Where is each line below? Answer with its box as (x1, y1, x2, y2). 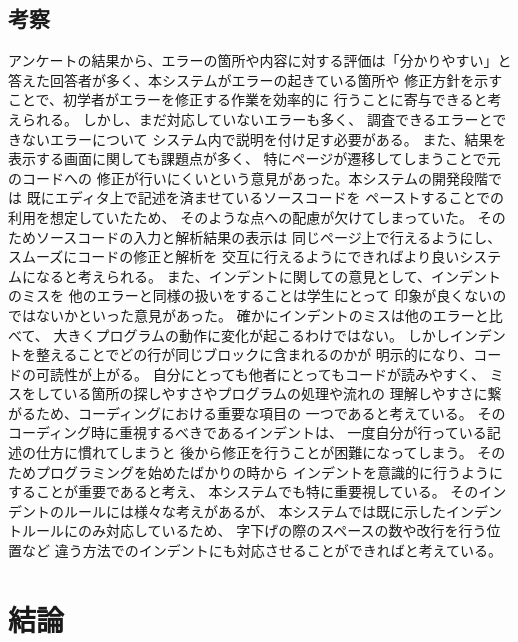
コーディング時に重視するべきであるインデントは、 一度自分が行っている (8, 422, 487, 443)
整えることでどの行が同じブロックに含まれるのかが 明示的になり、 (35, 344, 474, 365)
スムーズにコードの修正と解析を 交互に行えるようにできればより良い (8, 246, 460, 267)
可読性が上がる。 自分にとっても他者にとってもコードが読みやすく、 (35, 363, 486, 384)
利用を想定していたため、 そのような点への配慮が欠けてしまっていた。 (8, 206, 473, 227)
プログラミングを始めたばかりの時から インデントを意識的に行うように (35, 461, 503, 482)
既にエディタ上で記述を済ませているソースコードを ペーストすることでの (26, 187, 505, 208)
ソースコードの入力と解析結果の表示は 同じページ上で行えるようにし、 (35, 226, 502, 247)
